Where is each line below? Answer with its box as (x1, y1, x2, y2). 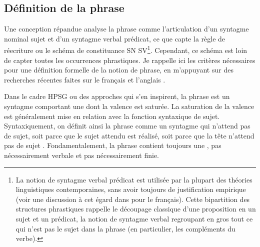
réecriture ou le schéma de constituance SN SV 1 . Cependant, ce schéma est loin (4, 43, 247, 55)
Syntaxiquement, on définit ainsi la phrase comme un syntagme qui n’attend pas (4, 120, 250, 131)
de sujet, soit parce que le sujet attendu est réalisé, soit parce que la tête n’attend (4, 130, 254, 140)
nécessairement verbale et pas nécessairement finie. (4, 149, 159, 160)
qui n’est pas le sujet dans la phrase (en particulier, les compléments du (15, 223, 235, 233)
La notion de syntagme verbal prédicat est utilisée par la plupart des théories (15, 174, 252, 184)
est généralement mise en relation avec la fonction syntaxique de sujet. (4, 110, 220, 121)
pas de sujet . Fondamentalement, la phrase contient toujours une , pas (4, 140, 221, 150)
